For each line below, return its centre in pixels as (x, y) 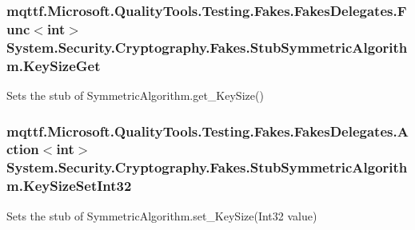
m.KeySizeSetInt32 (69, 186)
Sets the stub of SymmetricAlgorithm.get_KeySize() (135, 95)
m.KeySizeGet (54, 65)
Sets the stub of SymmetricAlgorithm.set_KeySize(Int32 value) (162, 215)
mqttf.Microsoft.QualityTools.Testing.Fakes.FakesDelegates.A (207, 131)
